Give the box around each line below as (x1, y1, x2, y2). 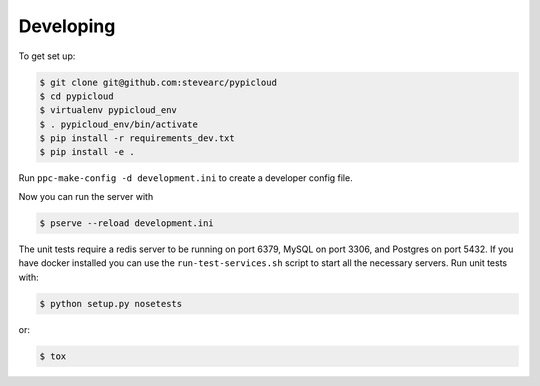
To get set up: (18, 50, 76, 62)
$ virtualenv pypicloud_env (39, 105, 177, 116)
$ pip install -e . (39, 146, 135, 158)
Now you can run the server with (18, 190, 154, 202)
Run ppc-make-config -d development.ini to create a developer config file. (18, 172, 354, 184)
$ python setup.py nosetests (39, 298, 183, 309)
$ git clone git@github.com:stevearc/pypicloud (39, 76, 277, 88)
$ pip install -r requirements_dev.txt (39, 133, 235, 144)
